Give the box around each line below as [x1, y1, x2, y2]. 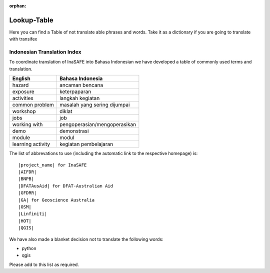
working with [12, 121, 43, 128]
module [12, 134, 30, 141]
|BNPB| [18, 176, 34, 182]
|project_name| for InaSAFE [18, 162, 87, 167]
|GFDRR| [18, 190, 37, 196]
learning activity [12, 140, 50, 147]
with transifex [9, 36, 37, 42]
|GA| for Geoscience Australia [18, 197, 95, 202]
